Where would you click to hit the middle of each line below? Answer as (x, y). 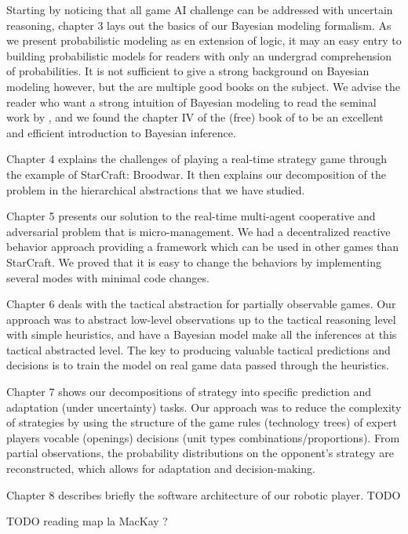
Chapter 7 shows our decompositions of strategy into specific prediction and (189, 392)
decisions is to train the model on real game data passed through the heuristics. (198, 365)
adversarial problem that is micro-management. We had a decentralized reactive (199, 231)
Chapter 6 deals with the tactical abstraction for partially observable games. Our (201, 304)
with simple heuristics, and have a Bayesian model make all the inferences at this (202, 334)
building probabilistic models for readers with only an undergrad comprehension (199, 55)
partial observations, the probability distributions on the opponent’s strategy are (200, 453)
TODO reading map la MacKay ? (87, 521)
